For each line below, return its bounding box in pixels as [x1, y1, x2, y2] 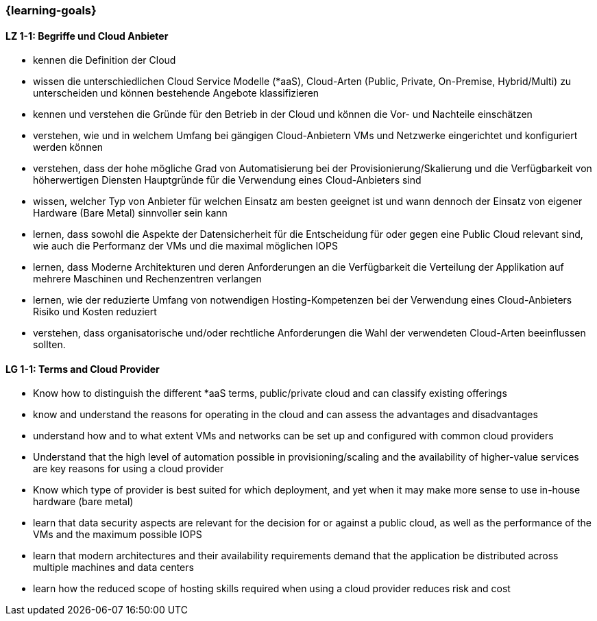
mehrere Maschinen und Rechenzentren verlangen [33, 273, 262, 285]
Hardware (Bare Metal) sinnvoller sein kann [33, 207, 228, 219]
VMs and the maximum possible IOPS [33, 528, 202, 541]
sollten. [33, 339, 66, 351]
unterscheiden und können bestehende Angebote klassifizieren [33, 87, 319, 99]
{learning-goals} [5, 3, 97, 17]
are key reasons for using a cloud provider [33, 463, 224, 475]
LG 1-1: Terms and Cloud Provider [5, 363, 160, 375]
